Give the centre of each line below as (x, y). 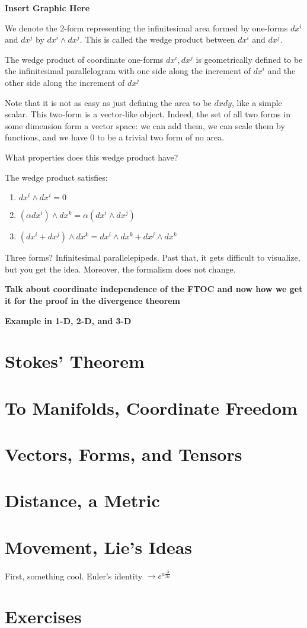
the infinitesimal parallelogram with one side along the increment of (128, 71)
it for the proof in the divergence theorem (92, 300)
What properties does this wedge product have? (92, 157)
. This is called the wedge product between (157, 39)
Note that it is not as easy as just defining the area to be (108, 102)
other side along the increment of (65, 82)
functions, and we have (46, 137)
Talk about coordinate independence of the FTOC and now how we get (154, 289)
